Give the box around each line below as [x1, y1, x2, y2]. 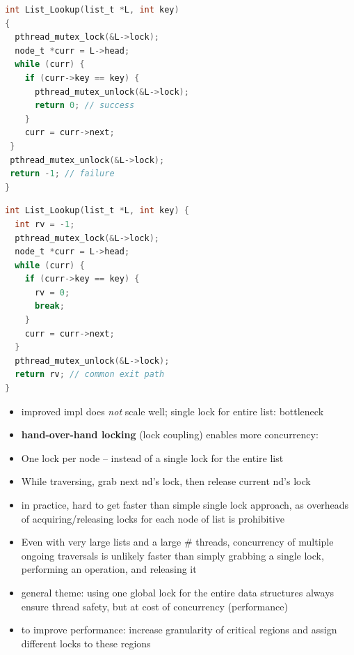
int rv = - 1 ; [15, 219, 75, 229]
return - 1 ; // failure [10, 169, 115, 179]
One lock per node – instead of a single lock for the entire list [21, 450, 284, 465]
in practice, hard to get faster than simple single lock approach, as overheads [21, 498, 349, 511]
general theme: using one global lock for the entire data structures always [21, 585, 335, 599]
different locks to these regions [21, 635, 151, 650]
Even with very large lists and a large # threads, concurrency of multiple [21, 534, 334, 549]
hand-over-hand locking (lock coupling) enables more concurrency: [21, 427, 319, 442]
